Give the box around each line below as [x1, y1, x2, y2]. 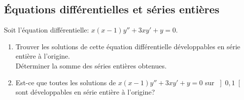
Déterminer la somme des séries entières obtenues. [15, 60, 167, 70]
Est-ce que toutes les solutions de [15, 77, 116, 87]
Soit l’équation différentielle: [4, 25, 89, 35]
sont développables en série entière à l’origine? [15, 87, 155, 97]
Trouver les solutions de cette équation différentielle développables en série [15, 41, 241, 51]
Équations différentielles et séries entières [4, 1, 220, 17]
